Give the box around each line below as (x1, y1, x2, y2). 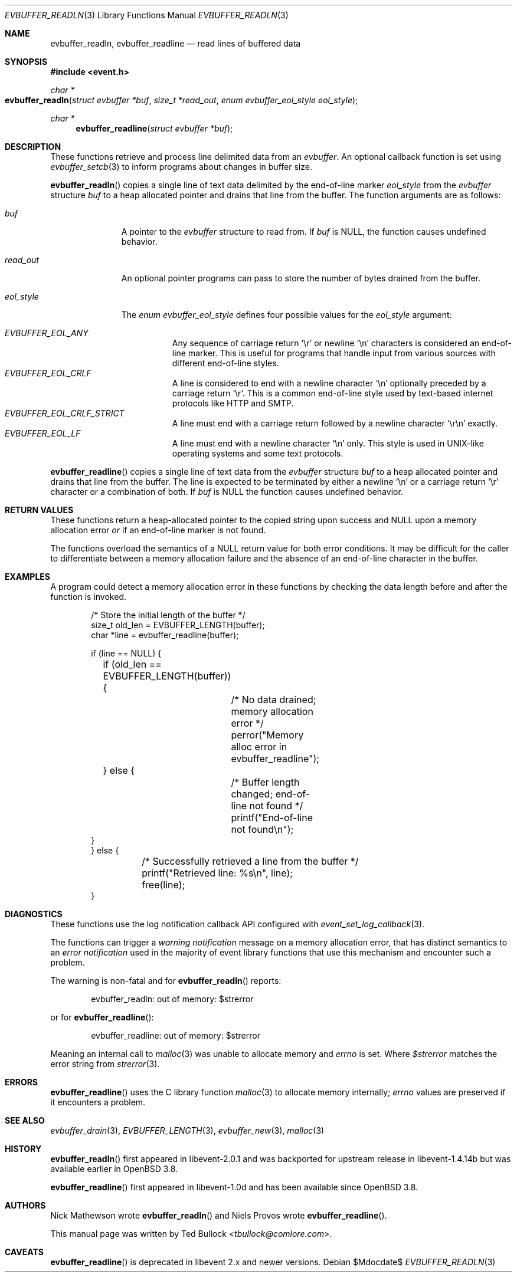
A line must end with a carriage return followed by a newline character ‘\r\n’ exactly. (172, 418, 498, 428)
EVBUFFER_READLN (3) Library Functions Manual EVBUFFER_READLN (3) (5, 10, 289, 20)
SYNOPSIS (5, 57, 48, 67)
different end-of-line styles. (172, 358, 279, 368)
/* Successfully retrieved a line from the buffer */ (142, 855, 359, 867)
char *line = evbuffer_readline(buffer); (91, 630, 239, 640)
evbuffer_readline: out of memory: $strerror (91, 1030, 260, 1040)
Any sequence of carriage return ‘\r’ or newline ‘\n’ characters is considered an (172, 338, 480, 348)
